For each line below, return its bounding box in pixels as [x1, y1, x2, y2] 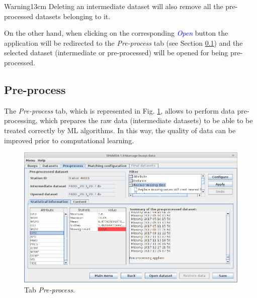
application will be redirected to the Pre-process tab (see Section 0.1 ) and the [4, 37, 243, 48]
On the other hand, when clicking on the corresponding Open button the [4, 28, 228, 38]
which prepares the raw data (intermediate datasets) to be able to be [40, 115, 253, 126]
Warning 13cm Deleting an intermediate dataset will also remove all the [4, 1, 223, 11]
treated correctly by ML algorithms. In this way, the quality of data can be [4, 125, 236, 135]
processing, [4, 115, 38, 126]
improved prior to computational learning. [4, 135, 134, 145]
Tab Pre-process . [24, 284, 75, 295]
